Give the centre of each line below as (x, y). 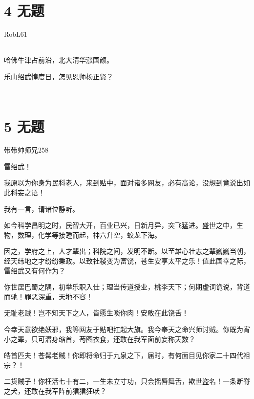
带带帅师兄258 (26, 150)
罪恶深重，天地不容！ (58, 296)
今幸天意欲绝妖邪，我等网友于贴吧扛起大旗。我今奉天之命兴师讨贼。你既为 (124, 329)
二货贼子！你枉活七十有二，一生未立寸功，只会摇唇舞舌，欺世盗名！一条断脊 (127, 381)
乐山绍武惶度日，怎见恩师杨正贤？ (59, 76)
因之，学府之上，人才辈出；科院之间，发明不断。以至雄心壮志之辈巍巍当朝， (127, 251)
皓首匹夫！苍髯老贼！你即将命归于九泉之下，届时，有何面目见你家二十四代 (124, 355)
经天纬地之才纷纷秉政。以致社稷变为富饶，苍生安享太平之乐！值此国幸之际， (127, 260)
